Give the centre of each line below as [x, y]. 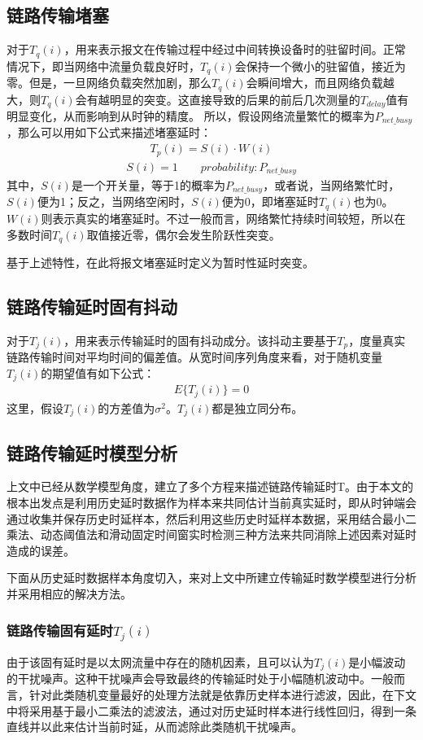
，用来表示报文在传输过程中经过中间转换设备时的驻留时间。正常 [235, 49]
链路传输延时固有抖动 [92, 306]
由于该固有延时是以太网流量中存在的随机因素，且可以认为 [160, 661]
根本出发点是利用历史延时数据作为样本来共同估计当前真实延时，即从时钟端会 [211, 503]
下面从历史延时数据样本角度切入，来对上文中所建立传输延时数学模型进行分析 [211, 578]
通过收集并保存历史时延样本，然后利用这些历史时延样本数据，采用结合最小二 [211, 518]
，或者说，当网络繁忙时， [331, 185]
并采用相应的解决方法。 [69, 593]
